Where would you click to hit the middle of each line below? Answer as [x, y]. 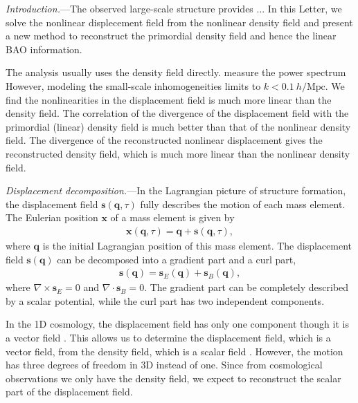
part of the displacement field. [69, 392]
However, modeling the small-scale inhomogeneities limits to [133, 85]
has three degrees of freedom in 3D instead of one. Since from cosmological [164, 365]
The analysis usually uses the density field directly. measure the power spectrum [176, 72]
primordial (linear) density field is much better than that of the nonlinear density [178, 126]
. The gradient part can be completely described [247, 287]
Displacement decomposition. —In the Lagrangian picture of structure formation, [176, 190]
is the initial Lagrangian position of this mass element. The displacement [197, 245]
